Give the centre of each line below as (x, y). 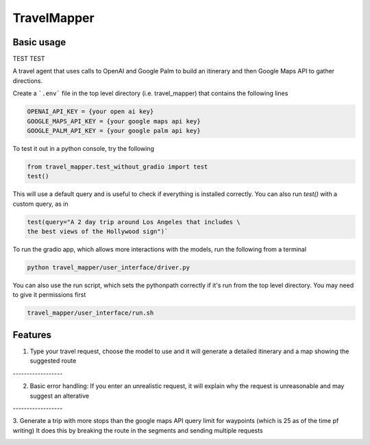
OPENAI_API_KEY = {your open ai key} (90, 112)
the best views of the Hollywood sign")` (98, 232)
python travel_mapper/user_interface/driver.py (108, 268)
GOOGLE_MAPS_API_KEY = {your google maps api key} (114, 121)
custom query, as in (40, 204)
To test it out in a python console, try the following (83, 148)
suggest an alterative (59, 396)
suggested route (53, 361)
